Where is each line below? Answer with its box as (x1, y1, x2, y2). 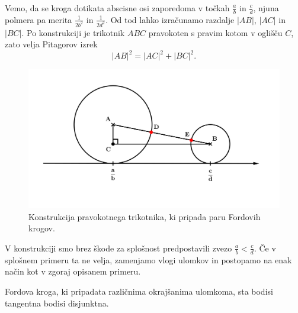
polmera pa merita (5, 13, 72, 25)
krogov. (28, 222, 55, 234)
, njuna (253, 2, 279, 14)
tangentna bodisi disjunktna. (5, 296, 109, 309)
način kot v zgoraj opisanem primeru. (5, 265, 141, 277)
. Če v (254, 241, 276, 254)
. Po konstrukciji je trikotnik (21, 26, 125, 38)
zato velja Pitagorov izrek (5, 38, 98, 50)
